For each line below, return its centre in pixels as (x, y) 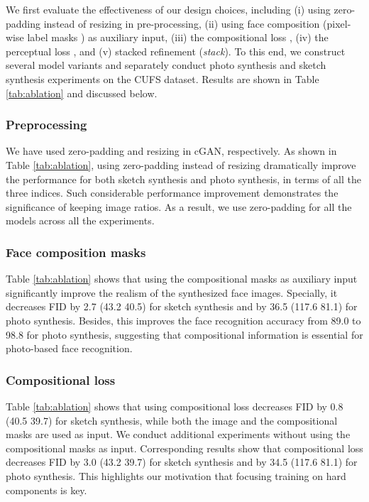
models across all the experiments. (80, 220)
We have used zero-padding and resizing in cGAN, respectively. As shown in (171, 151)
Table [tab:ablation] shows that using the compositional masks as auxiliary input (182, 279)
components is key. (46, 490)
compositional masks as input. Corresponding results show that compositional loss (184, 448)
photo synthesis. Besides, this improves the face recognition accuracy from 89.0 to (183, 320)
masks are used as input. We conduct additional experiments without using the (178, 434)
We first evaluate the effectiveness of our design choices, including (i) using (168, 9)
